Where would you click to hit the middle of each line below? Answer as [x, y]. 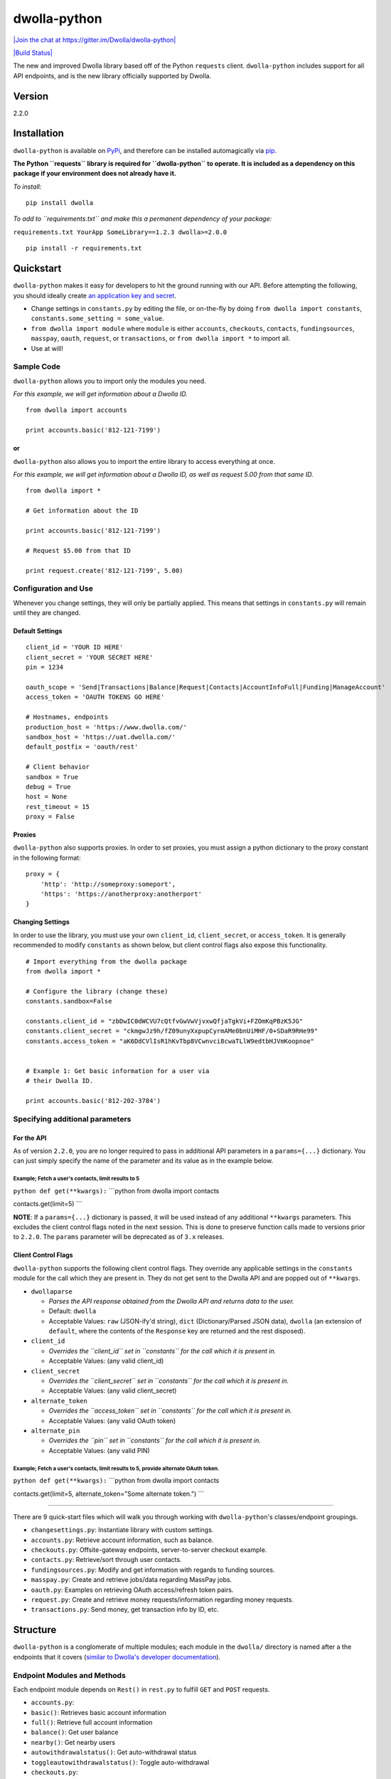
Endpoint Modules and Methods [69, 1675]
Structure [35, 1630]
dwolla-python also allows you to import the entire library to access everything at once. [144, 461]
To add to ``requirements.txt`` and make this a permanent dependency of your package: [143, 219]
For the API [30, 1138]
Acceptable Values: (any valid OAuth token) [112, 1420]
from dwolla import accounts [76, 410]
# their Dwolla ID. [60, 1081]
